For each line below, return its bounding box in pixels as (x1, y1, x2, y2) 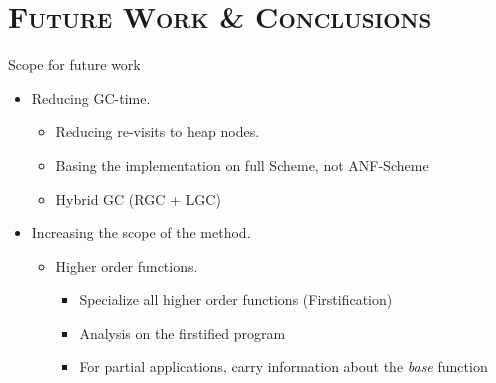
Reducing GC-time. (31, 87, 151, 108)
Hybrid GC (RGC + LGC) (55, 188, 221, 209)
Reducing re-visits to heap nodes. (55, 121, 260, 142)
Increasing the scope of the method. (31, 222, 251, 243)
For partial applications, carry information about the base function (79, 356, 488, 377)
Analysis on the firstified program (79, 322, 286, 343)
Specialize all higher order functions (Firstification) (79, 289, 393, 310)
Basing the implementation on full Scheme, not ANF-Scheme (55, 154, 429, 175)
